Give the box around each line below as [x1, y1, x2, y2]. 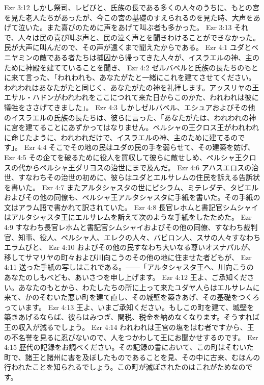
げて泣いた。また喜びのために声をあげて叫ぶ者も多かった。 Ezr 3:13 [4, 22, 232, 33]
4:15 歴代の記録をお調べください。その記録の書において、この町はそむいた [4, 342, 254, 352]
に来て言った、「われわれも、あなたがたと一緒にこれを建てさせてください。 [4, 72, 256, 83]
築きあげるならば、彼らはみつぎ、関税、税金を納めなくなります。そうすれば [4, 312, 259, 322]
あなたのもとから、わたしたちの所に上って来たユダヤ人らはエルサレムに [18, 281, 260, 292]
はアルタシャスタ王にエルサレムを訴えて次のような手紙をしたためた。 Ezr [4, 212, 252, 222]
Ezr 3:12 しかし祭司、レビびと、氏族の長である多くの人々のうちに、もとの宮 [4, 2, 259, 12]
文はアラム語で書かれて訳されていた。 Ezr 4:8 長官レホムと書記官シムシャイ [4, 201, 258, 212]
